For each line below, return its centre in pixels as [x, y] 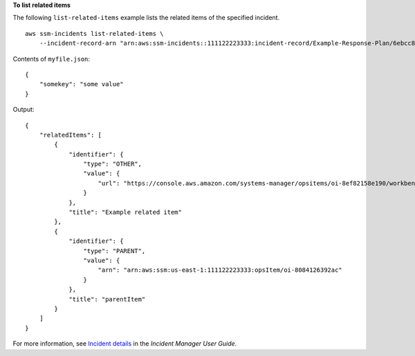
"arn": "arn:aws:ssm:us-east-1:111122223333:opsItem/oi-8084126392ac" [220, 270]
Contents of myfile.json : [51, 59]
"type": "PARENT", [114, 251]
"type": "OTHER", [112, 164]
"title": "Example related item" [126, 212]
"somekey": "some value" [81, 84]
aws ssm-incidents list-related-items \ [94, 33]
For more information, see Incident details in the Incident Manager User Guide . [125, 344]
